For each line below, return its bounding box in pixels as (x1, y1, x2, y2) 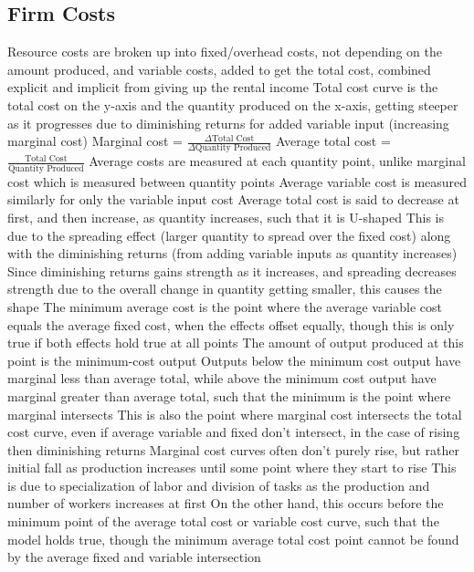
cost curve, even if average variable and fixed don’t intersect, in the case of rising (7, 422, 460, 442)
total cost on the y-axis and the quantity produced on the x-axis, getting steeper (7, 95, 458, 114)
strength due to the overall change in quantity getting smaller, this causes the (7, 279, 442, 298)
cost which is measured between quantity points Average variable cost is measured (7, 172, 468, 191)
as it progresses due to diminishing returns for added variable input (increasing (7, 113, 449, 132)
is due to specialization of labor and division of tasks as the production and (7, 475, 430, 494)
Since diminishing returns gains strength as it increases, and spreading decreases (7, 261, 457, 280)
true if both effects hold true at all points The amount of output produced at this (7, 333, 464, 352)
